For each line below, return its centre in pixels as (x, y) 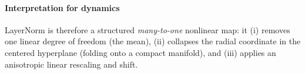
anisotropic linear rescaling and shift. (71, 64)
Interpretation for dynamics (62, 7)
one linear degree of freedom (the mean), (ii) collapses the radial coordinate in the (153, 41)
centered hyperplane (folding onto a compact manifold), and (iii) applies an (140, 52)
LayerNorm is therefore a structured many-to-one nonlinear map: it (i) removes (148, 29)
